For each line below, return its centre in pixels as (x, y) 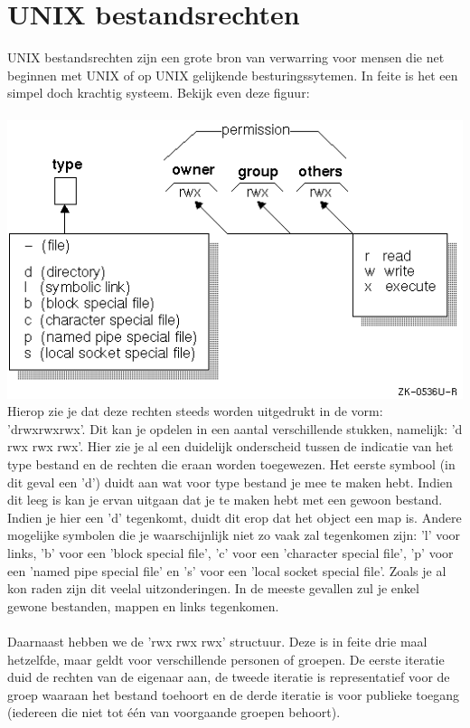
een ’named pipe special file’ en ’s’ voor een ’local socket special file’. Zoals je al (227, 570)
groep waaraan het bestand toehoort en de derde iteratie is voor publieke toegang (234, 694)
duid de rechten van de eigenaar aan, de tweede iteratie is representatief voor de (229, 677)
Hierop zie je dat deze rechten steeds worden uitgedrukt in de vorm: (195, 411)
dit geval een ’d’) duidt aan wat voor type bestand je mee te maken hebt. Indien (230, 482)
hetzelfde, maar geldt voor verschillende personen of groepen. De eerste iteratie (226, 659)
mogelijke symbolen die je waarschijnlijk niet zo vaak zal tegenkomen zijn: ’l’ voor (234, 535)
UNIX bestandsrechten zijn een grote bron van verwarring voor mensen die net (226, 57)
